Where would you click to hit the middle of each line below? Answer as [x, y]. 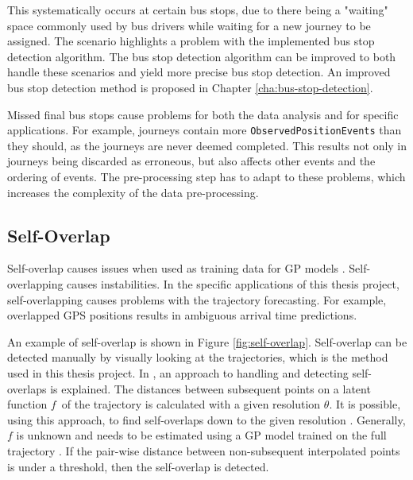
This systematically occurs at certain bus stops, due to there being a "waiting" [198, 10]
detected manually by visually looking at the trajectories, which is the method [198, 357]
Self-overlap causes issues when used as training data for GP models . [176, 268]
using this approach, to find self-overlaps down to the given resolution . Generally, [206, 419]
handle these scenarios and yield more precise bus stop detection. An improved [199, 72]
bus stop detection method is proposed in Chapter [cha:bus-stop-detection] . [190, 87]
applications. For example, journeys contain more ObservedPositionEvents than [205, 130]
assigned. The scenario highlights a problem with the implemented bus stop [191, 41]
